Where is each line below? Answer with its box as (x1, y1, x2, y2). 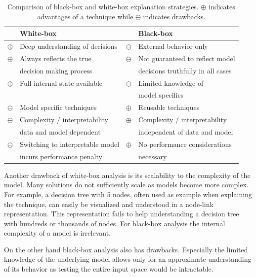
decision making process (19, 65, 92, 75)
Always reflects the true (19, 53, 91, 63)
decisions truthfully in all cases (138, 65, 232, 75)
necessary (138, 151, 167, 161)
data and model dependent (19, 126, 101, 137)
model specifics (138, 90, 184, 100)
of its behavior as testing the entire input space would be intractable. (4, 264, 213, 274)
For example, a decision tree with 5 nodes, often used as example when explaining (4, 189, 252, 199)
